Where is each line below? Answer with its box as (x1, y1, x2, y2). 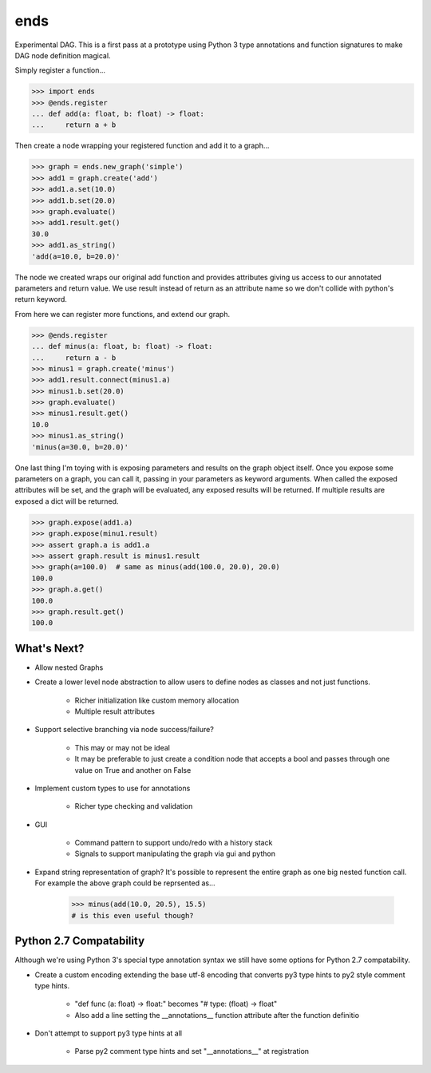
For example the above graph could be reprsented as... (34, 878, 215, 888)
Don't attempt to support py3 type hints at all (34, 1028, 183, 1038)
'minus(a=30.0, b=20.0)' (31, 442, 129, 451)
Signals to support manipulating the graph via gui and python (74, 849, 275, 858)
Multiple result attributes (74, 707, 156, 716)
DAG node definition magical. (14, 50, 111, 60)
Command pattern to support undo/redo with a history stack (74, 838, 273, 848)
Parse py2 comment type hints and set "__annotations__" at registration (74, 1047, 310, 1056)
